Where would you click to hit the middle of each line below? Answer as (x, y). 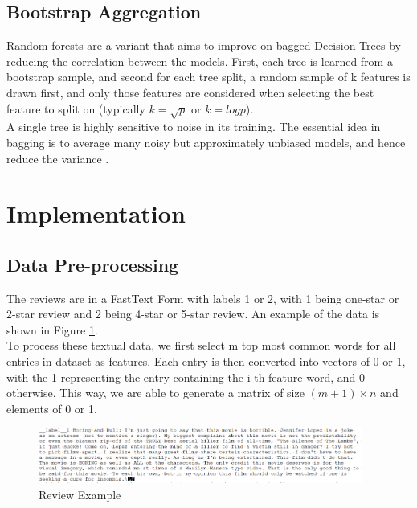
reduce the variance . (58, 158)
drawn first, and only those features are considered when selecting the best (190, 92)
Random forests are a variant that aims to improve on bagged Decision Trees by (204, 45)
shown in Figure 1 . (52, 329)
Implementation (96, 213)
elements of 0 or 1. (52, 408)
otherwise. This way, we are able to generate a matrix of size (155, 393)
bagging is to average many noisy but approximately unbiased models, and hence (206, 142)
